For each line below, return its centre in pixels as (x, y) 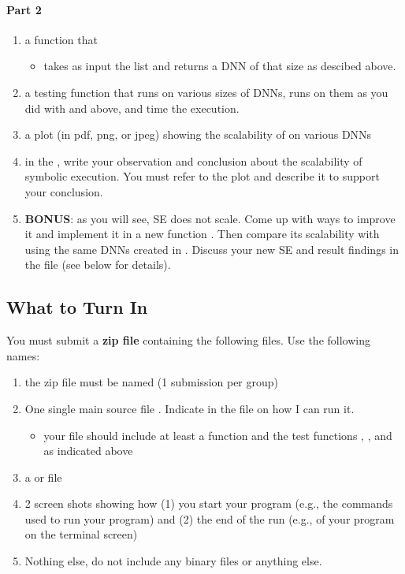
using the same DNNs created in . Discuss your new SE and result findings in (212, 249)
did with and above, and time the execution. (132, 108)
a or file (43, 477)
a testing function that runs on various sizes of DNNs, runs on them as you (206, 92)
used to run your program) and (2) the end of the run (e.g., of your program (210, 518)
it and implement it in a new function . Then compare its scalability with (202, 234)
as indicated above (88, 451)
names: (23, 355)
